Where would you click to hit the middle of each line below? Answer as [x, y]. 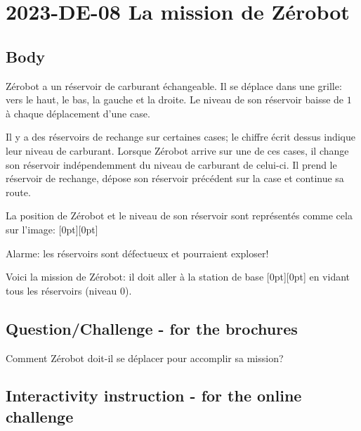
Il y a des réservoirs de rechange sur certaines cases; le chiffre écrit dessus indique [180, 137]
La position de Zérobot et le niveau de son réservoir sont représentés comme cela [179, 215]
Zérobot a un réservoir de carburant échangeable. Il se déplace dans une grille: [174, 85]
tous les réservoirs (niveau [61, 290]
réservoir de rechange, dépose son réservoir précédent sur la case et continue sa [175, 178]
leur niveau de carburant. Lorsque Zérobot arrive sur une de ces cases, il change [177, 150]
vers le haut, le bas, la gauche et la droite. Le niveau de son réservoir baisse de [175, 99]
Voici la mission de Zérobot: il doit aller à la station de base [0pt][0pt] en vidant [178, 277]
